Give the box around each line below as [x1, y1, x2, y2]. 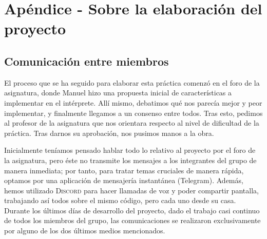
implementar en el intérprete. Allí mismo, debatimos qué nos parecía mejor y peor [4, 97, 262, 108]
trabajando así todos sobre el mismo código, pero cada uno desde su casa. [4, 195, 236, 206]
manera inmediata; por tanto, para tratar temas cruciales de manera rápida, [4, 165, 244, 175]
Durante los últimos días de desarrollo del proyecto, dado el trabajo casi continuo [4, 205, 260, 215]
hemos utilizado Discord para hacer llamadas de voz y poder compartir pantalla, [4, 185, 259, 195]
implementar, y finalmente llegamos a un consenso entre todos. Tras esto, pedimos [4, 107, 263, 118]
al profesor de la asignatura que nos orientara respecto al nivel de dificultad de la [4, 117, 259, 128]
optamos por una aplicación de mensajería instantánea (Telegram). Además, [4, 175, 243, 186]
